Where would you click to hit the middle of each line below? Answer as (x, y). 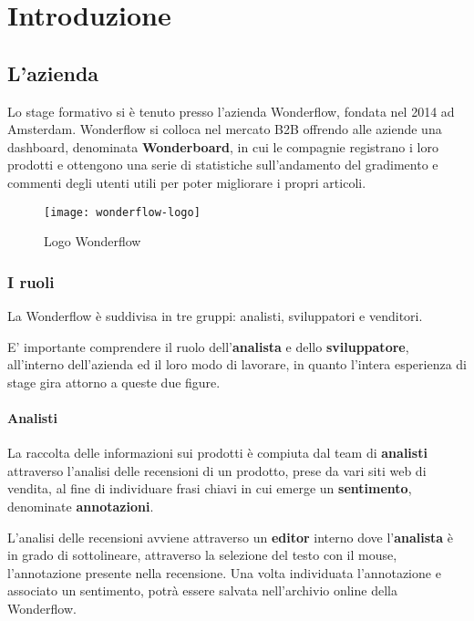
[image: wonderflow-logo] (122, 212)
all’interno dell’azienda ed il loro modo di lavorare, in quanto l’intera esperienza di (237, 364)
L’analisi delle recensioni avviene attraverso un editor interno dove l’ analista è (231, 537)
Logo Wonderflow (93, 241)
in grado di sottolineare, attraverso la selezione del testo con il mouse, (202, 555)
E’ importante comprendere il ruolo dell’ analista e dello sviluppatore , (208, 346)
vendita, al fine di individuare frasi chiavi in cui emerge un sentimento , (210, 488)
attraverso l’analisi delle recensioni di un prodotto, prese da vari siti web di (217, 470)
